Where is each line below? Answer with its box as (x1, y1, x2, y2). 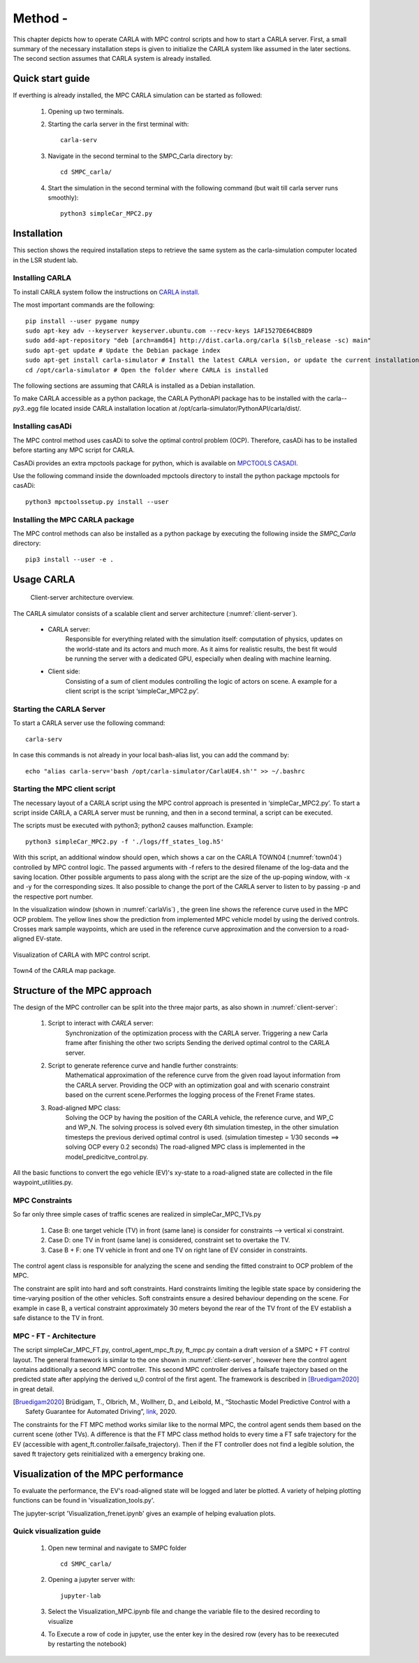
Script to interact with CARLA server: (47, 1019, 154, 1027)
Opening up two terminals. (47, 107, 124, 115)
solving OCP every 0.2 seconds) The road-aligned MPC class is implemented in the (65, 1143, 305, 1151)
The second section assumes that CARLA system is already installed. (13, 55, 212, 63)
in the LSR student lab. (13, 255, 78, 264)
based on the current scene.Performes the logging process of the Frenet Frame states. (65, 1090, 316, 1099)
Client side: (47, 667, 80, 675)
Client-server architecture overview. (30, 594, 134, 602)
